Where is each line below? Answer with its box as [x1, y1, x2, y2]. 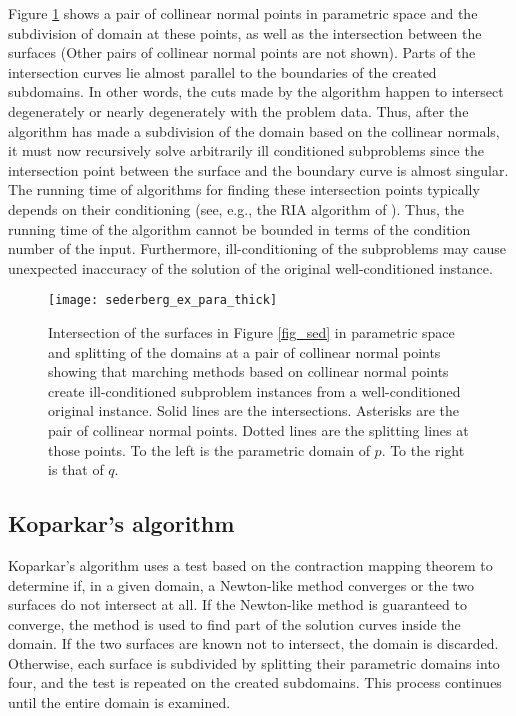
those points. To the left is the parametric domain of [48, 439, 370, 460]
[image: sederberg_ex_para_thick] [48, 293, 278, 308]
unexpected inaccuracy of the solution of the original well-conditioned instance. [8, 257, 493, 278]
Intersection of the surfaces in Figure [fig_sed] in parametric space [48, 321, 455, 342]
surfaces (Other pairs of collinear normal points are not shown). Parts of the [8, 42, 476, 63]
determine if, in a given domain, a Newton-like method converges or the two [8, 574, 475, 595]
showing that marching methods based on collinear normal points [48, 361, 449, 382]
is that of [48, 459, 104, 480]
